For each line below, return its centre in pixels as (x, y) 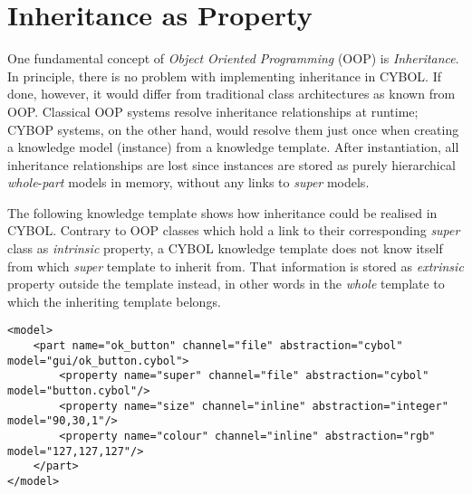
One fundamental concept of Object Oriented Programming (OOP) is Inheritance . (233, 58)
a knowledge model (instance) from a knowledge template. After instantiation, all (233, 147)
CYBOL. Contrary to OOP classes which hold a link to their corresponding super (234, 230)
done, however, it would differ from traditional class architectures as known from (231, 94)
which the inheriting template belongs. (114, 301)
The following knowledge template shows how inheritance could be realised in (222, 212)
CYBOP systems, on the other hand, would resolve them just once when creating (233, 129)
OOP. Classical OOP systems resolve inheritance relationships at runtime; (213, 111)
